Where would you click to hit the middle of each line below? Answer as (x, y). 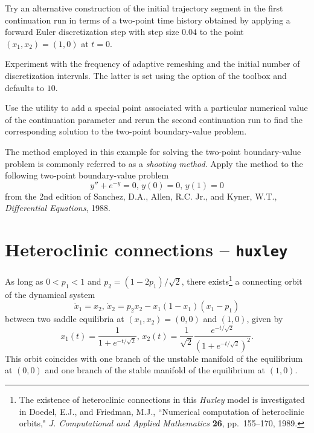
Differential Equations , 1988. (58, 208)
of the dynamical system (50, 294)
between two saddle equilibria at (65, 319)
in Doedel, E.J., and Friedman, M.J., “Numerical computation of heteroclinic (162, 411)
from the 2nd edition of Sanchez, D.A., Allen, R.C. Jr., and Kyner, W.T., (141, 196)
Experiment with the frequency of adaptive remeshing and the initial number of (152, 64)
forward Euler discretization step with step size (92, 32)
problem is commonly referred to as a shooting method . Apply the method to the (154, 163)
